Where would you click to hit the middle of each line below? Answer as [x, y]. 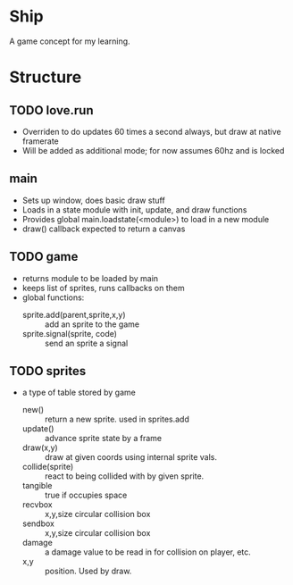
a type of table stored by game [79, 393]
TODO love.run [51, 110]
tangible [37, 486]
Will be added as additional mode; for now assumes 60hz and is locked [153, 150]
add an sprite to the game [92, 324]
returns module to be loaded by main [90, 278]
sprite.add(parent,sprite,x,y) [74, 314]
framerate [41, 141]
